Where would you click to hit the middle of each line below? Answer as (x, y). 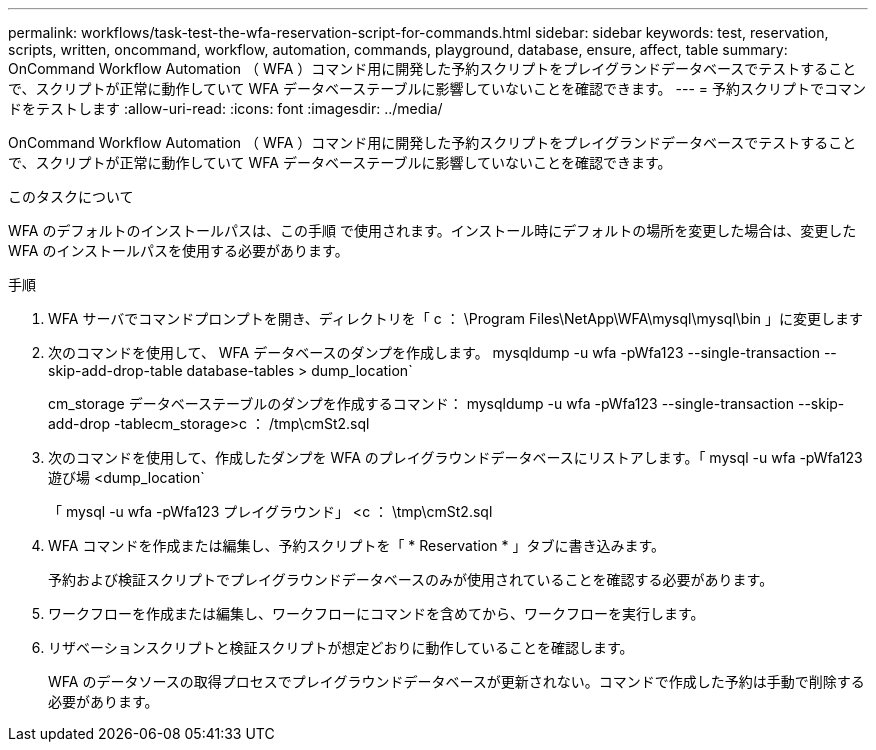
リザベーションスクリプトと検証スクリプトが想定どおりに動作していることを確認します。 (341, 647)
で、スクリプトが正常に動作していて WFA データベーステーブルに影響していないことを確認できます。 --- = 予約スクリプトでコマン (437, 88)
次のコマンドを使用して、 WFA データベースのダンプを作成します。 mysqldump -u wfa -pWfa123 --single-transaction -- (442, 352)
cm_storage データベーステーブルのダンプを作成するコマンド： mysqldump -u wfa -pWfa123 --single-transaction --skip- (446, 403)
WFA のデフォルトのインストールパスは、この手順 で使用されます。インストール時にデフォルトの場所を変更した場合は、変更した (432, 230)
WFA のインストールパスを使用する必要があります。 (178, 250)
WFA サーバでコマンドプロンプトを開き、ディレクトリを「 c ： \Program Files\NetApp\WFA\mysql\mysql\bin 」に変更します (456, 318)
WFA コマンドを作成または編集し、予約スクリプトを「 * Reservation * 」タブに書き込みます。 (357, 545)
